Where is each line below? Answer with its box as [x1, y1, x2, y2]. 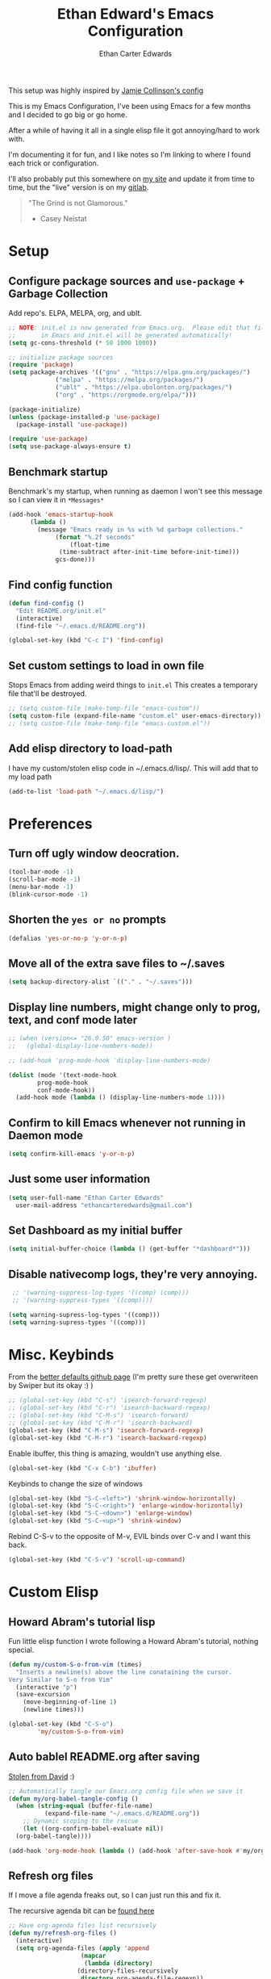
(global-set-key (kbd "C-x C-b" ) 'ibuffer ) [8, 1464, 157, 1472]
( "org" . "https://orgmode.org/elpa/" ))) [55, 391, 197, 399]
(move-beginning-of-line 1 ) [23, 1698, 117, 1706]
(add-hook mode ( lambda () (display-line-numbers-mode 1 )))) [15, 1093, 226, 1102]
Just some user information [8, 1172, 151, 1186]
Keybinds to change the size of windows [8, 1478, 144, 1488]
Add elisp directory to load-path [8, 742, 173, 756]
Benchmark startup [8, 465, 109, 479]
